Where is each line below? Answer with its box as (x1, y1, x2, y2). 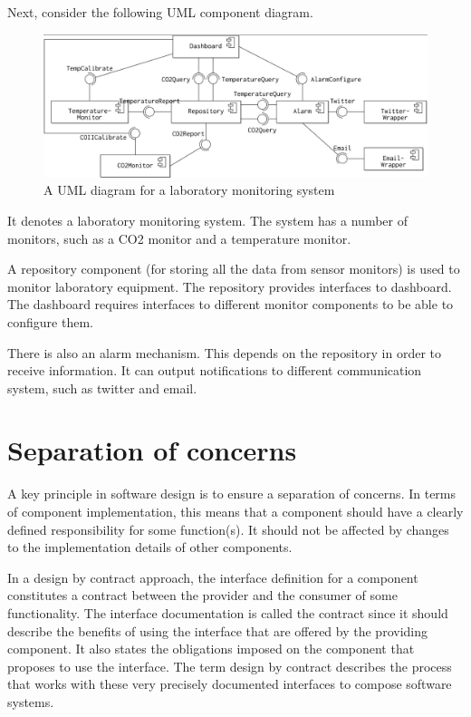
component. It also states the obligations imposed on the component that (7, 639, 415, 658)
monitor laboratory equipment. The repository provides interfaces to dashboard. (7, 276, 452, 296)
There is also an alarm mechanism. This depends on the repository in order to (7, 343, 442, 362)
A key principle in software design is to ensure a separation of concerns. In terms (7, 484, 457, 503)
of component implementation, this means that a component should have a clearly (7, 502, 464, 521)
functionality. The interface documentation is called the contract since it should (7, 603, 448, 622)
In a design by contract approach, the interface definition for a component (7, 567, 418, 586)
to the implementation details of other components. (7, 538, 293, 557)
